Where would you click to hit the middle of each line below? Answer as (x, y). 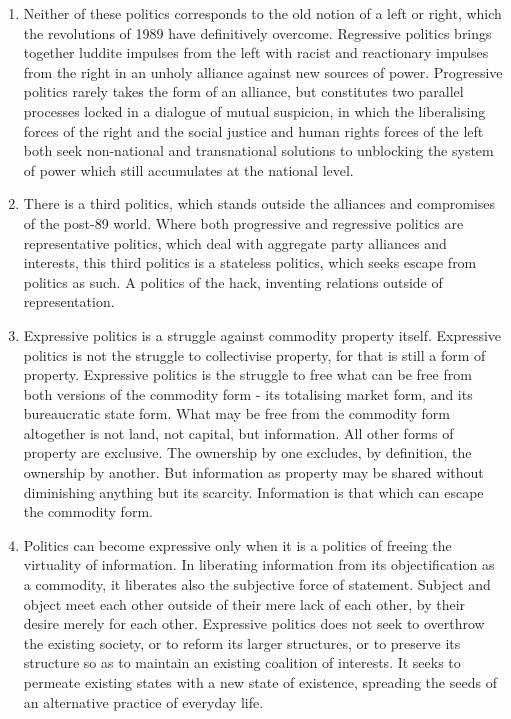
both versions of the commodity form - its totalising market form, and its (248, 393)
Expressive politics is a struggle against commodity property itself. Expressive (262, 334)
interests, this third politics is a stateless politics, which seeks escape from (250, 262)
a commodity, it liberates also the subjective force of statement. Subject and (257, 584)
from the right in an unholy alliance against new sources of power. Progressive (263, 71)
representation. (69, 301)
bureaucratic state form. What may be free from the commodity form (236, 413)
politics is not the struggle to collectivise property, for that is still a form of (254, 354)
